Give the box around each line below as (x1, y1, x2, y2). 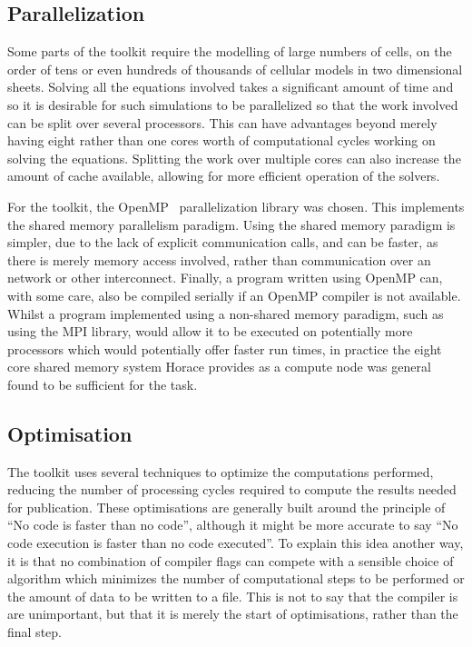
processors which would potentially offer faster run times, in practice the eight (7, 339, 442, 358)
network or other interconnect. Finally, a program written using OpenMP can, (7, 268, 443, 287)
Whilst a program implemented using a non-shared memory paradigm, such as (7, 304, 444, 323)
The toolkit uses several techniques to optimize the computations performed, (7, 462, 434, 481)
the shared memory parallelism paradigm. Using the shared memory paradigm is (7, 214, 456, 234)
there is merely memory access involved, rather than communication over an (7, 250, 431, 269)
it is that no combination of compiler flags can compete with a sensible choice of (7, 551, 454, 570)
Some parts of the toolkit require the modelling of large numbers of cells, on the (7, 42, 452, 61)
